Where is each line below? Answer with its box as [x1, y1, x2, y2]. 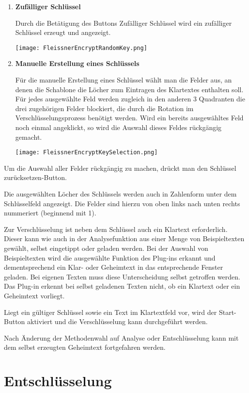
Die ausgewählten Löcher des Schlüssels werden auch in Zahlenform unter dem [4, 189, 237, 199]
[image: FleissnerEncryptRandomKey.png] [15, 44, 147, 51]
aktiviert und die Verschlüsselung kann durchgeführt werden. [27, 316, 208, 327]
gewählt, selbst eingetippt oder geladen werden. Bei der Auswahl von [4, 243, 208, 253]
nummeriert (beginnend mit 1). [4, 208, 96, 218]
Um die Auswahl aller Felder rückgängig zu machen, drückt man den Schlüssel [4, 163, 236, 173]
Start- [218, 307, 236, 317]
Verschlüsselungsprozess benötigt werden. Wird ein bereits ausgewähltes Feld [15, 113, 244, 123]
